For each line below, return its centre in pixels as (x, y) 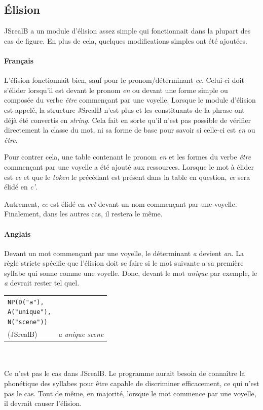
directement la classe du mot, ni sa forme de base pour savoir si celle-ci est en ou (130, 130)
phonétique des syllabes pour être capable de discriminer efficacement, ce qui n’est (132, 383)
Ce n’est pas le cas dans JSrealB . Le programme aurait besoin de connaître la (125, 373)
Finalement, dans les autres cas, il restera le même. (83, 214)
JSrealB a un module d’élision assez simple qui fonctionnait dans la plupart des (127, 31)
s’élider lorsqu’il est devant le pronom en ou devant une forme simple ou (116, 90)
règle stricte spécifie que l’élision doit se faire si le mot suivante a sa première (124, 263)
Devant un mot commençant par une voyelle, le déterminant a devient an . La (124, 253)
